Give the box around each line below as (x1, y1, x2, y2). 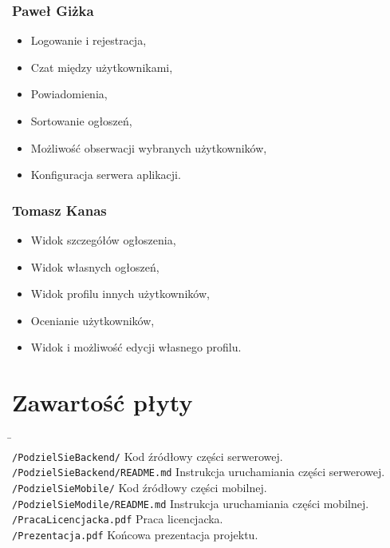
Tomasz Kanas (12, 200, 107, 220)
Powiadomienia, (30, 85, 108, 102)
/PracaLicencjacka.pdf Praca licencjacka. (12, 510, 223, 527)
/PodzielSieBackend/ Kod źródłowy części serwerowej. (12, 447, 283, 464)
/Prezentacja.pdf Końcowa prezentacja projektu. (12, 526, 258, 542)
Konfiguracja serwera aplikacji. (30, 166, 181, 183)
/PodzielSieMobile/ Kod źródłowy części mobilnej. (12, 479, 267, 495)
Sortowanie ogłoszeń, (30, 113, 132, 129)
